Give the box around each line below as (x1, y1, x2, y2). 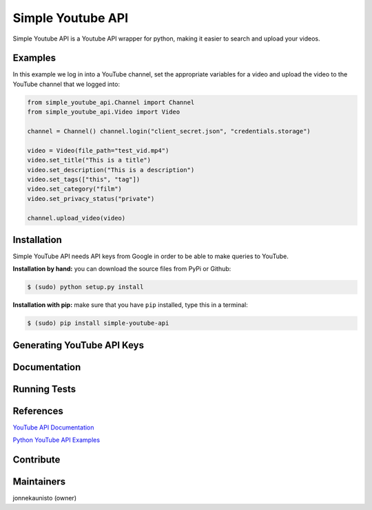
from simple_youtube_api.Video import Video (27, 108, 180, 116)
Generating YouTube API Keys (12, 339, 145, 351)
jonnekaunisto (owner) (12, 494, 77, 502)
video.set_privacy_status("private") (27, 195, 155, 202)
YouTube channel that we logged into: (12, 80, 121, 88)
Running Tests (12, 383, 76, 395)
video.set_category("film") (27, 185, 122, 193)
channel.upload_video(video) (27, 214, 126, 222)
